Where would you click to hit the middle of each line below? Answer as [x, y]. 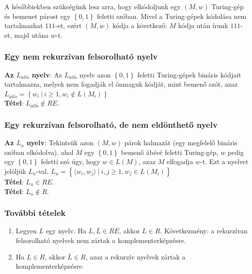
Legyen [26, 231]
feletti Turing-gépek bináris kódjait [189, 74]
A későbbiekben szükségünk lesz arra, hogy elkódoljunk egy [93, 6]
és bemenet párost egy [38, 16]
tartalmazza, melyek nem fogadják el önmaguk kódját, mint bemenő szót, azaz [121, 84]
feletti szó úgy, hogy [71, 161]
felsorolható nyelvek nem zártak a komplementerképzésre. [101, 240]
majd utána [31, 35]
